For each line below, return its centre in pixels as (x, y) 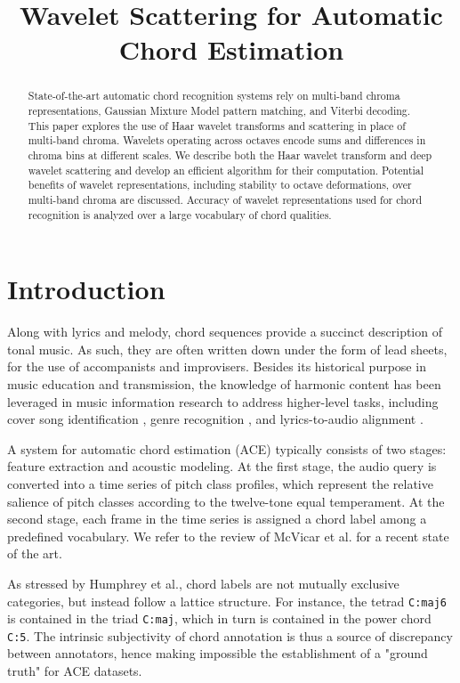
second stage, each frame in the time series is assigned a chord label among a (217, 519)
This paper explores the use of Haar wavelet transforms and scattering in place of (217, 125)
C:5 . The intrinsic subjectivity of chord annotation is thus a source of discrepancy (230, 635)
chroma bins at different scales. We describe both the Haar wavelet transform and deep (230, 154)
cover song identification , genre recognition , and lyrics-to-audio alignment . (215, 419)
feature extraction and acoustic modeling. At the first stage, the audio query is (222, 466)
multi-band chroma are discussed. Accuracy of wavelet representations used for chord (225, 199)
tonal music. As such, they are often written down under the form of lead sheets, (227, 349)
